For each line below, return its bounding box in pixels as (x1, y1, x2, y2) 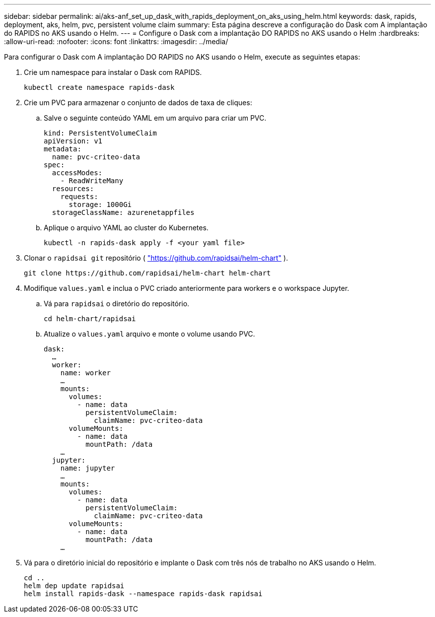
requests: (60, 193, 98, 201)
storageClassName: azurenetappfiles (52, 208, 195, 216)
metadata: (44, 145, 81, 153)
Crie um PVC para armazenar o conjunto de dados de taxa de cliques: (24, 98, 252, 107)
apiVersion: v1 (44, 137, 103, 145)
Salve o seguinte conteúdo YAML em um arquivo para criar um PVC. (44, 114, 267, 122)
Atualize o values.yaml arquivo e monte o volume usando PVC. (44, 330, 255, 338)
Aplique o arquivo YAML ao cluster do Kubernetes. (44, 223, 209, 232)
